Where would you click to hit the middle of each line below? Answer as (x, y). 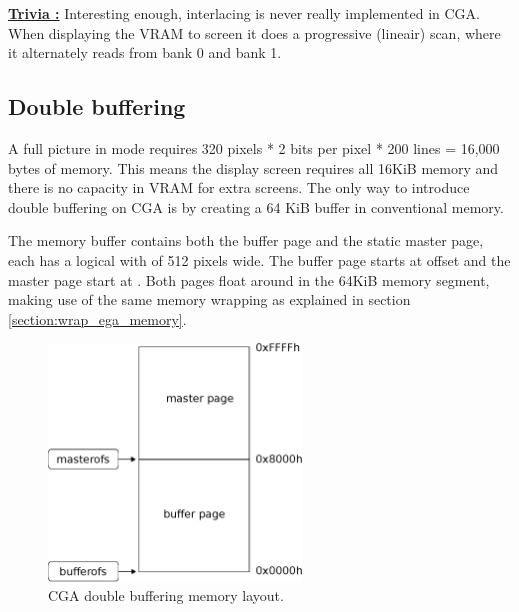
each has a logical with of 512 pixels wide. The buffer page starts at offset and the (259, 259)
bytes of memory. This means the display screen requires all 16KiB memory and (253, 167)
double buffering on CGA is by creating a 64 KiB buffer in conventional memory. (256, 206)
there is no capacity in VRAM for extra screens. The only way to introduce (239, 187)
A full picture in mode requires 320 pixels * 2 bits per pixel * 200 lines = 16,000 (254, 147)
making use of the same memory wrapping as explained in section (209, 299)
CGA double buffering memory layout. (166, 595)
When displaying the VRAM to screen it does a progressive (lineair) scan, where (254, 32)
